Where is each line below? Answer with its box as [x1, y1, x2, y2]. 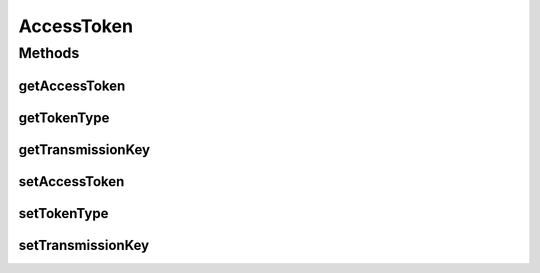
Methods [18, 44, 80, 62]
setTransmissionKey [18, 236, 150, 254]
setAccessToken [18, 173, 125, 190]
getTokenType [18, 109, 110, 126]
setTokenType [18, 205, 109, 222]
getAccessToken [18, 77, 126, 94]
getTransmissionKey [18, 141, 150, 158]
